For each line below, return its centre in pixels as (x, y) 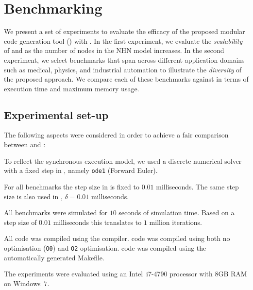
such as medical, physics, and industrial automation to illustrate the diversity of (123, 69)
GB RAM (233, 274)
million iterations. (176, 222)
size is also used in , (33, 196)
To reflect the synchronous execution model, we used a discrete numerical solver (123, 161)
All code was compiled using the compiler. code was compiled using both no (117, 238)
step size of (20, 222)
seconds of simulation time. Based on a (177, 213)
